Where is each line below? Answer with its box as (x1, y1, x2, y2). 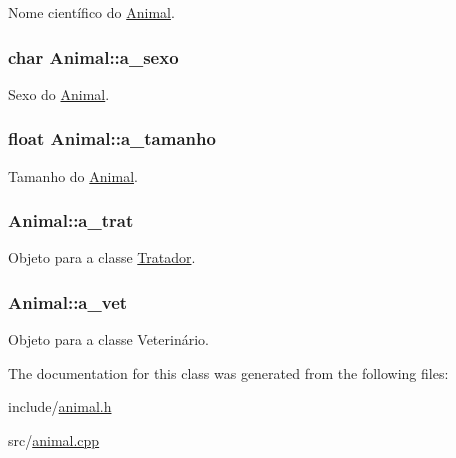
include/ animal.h (8, 396, 112, 417)
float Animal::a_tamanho (8, 126, 216, 151)
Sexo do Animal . (8, 83, 110, 104)
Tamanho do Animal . (8, 165, 138, 186)
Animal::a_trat (8, 208, 134, 233)
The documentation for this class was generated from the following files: (8, 362, 449, 383)
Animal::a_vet (8, 289, 128, 314)
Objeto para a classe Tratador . (8, 247, 196, 268)
